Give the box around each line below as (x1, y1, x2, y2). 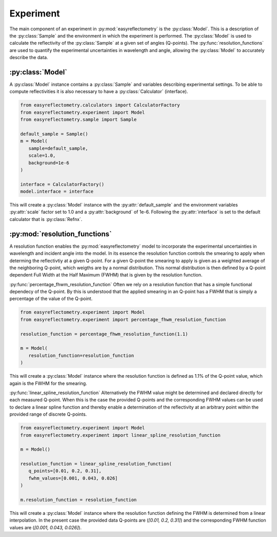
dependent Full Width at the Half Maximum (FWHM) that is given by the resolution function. (9, 272, 203, 278)
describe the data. (9, 54, 48, 61)
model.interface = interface (20, 189, 94, 195)
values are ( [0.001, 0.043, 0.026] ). (9, 524, 82, 530)
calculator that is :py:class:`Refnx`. (9, 216, 83, 222)
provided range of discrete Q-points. (9, 411, 87, 417)
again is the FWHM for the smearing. (9, 380, 87, 386)
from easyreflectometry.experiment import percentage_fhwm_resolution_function (20, 317, 226, 322)
